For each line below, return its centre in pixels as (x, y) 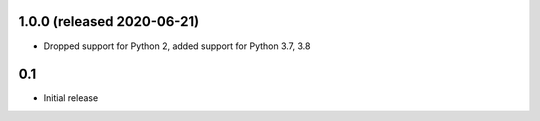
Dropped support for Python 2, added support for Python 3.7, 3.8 (177, 46)
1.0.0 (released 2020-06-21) (109, 21)
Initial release (71, 98)
